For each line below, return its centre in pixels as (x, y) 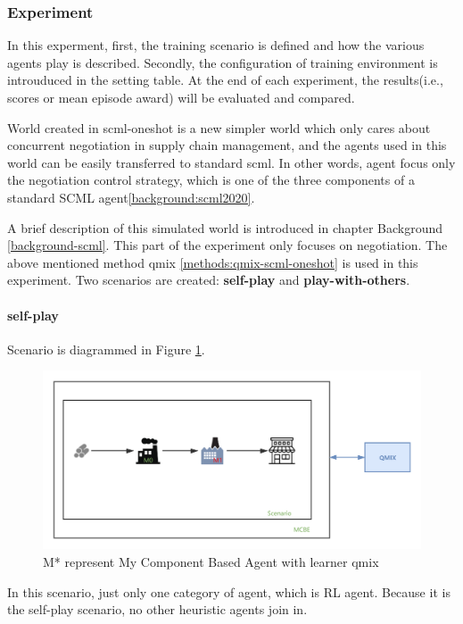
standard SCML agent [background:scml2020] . (131, 197)
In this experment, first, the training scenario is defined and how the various (216, 45)
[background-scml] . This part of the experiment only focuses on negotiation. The (227, 245)
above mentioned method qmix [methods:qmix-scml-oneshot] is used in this (213, 262)
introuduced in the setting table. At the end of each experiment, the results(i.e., (225, 80)
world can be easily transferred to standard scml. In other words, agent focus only (231, 162)
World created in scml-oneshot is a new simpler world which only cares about (219, 127)
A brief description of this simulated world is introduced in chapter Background (225, 227)
